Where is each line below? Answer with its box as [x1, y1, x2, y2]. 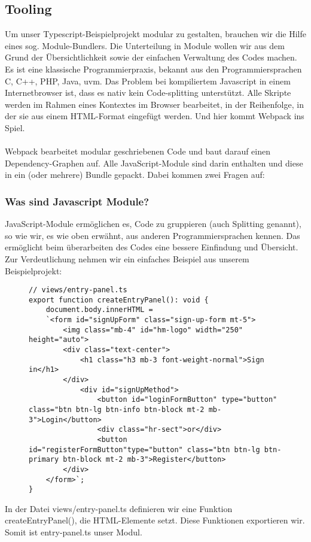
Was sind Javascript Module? [5, 193, 150, 208]
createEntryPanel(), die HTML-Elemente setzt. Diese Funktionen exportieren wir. [5, 514, 305, 526]
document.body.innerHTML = [45, 305, 153, 314]
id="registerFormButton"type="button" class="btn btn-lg [29, 445, 260, 454]
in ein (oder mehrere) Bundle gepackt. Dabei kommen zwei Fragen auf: [5, 168, 265, 181]
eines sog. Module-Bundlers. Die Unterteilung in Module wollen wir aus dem [5, 39, 285, 52]
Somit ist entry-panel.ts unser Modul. [5, 526, 142, 538]
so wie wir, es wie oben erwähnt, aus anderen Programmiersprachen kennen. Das [5, 229, 300, 241]
